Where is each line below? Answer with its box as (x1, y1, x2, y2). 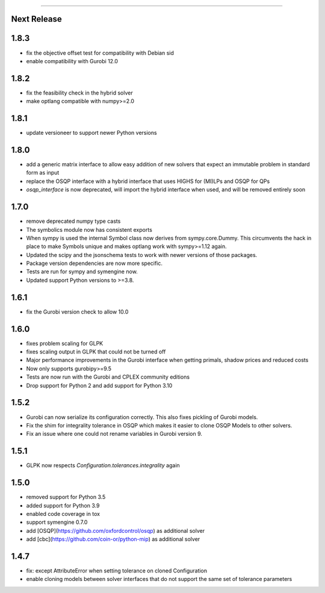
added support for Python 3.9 (26, 501, 100, 509)
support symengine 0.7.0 (26, 518, 88, 526)
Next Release (11, 14, 63, 24)
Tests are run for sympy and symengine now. (26, 268, 138, 275)
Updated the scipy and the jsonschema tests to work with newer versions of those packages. (26, 251, 258, 258)
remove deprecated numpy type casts (26, 217, 121, 225)
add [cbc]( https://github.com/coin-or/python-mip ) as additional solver (26, 536, 200, 543)
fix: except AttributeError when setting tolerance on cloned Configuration (26, 567, 208, 574)
